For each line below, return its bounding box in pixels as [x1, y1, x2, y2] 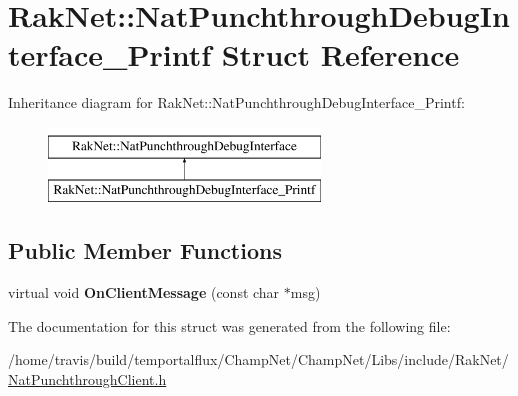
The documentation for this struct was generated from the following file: [8, 315, 451, 336]
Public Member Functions [8, 235, 282, 266]
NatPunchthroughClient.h [8, 369, 167, 390]
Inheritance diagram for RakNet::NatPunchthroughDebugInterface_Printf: [8, 92, 465, 113]
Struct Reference [221, 34, 460, 75]
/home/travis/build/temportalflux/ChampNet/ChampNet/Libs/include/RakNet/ [8, 349, 509, 370]
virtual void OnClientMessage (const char [8, 282, 280, 303]
